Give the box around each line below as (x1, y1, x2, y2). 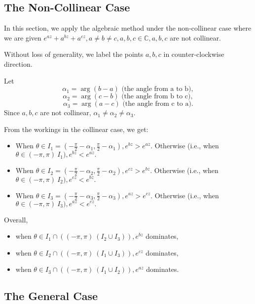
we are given (4, 32, 41, 43)
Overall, (4, 214, 28, 224)
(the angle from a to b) (121, 86, 191, 93)
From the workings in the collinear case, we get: (4, 124, 148, 134)
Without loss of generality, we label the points (4, 49, 144, 59)
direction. (4, 58, 33, 69)
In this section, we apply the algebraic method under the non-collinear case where (4, 23, 252, 33)
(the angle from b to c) (121, 93, 191, 100)
